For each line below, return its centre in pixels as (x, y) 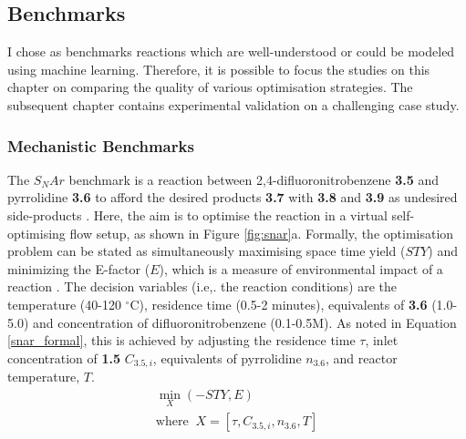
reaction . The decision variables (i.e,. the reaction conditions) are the (202, 286)
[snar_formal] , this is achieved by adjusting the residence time (181, 340)
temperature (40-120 (64, 304)
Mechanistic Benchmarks (101, 145)
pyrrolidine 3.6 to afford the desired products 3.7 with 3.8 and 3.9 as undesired (233, 197)
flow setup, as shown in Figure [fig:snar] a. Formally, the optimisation (262, 233)
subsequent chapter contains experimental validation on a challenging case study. (233, 104)
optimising (36, 233)
